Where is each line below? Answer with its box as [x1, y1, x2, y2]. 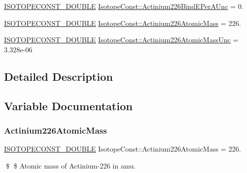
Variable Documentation [4, 98, 133, 113]
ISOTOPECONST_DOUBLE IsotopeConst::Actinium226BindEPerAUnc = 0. [4, 1, 244, 11]
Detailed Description [4, 68, 113, 84]
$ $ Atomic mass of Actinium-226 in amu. [5, 160, 136, 171]
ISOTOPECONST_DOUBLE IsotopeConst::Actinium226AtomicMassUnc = [4, 34, 239, 45]
